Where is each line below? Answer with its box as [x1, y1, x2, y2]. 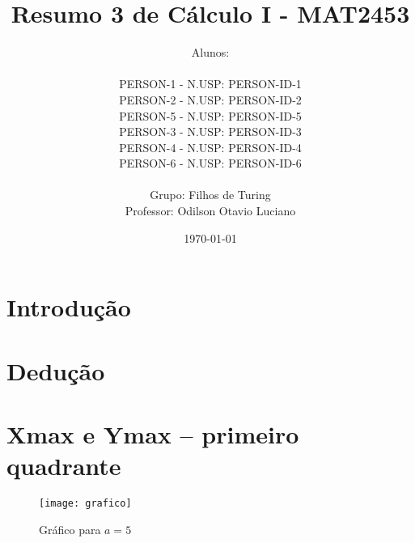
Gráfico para [39, 520, 101, 537]
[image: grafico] [39, 498, 132, 510]
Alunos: [191, 44, 230, 61]
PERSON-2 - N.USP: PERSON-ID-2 [119, 91, 302, 108]
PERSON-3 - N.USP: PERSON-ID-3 [119, 123, 302, 140]
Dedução [6, 354, 105, 387]
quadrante [6, 449, 121, 482]
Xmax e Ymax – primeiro [6, 418, 299, 450]
